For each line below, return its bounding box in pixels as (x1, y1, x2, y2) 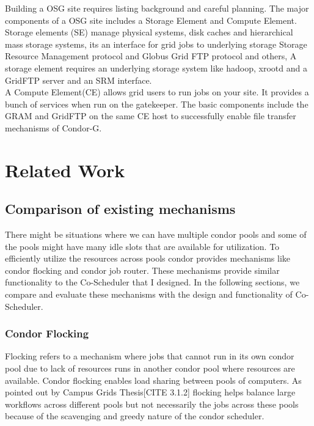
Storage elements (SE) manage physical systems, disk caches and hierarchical (5, 26, 293, 39)
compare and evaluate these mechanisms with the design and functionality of (5, 288, 293, 301)
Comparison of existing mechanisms (5, 199, 236, 218)
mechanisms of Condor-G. (5, 121, 102, 134)
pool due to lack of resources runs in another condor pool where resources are (5, 362, 295, 375)
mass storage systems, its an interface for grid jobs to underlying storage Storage (5, 37, 307, 50)
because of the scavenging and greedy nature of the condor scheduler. (5, 409, 265, 422)
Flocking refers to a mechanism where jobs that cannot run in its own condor (5, 350, 294, 362)
